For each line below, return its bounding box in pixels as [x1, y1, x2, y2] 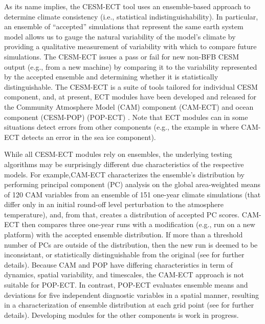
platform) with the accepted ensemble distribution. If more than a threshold [4, 229, 243, 240]
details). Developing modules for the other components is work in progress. [4, 309, 239, 320]
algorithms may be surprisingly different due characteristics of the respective [4, 158, 244, 169]
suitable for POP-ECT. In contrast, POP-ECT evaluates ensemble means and [4, 279, 248, 290]
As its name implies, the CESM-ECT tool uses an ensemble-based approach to [4, 1, 251, 11]
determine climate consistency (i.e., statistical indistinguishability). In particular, [4, 11, 258, 22]
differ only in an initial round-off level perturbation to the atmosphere [4, 199, 224, 210]
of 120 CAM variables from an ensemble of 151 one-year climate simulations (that [4, 189, 261, 199]
